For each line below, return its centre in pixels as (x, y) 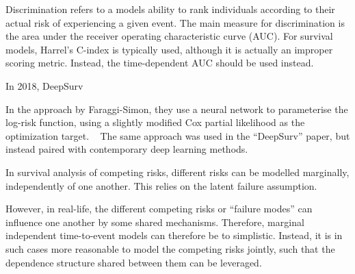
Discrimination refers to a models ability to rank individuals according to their (170, 9)
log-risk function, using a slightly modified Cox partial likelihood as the (155, 122)
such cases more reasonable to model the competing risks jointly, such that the (170, 248)
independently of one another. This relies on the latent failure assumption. (161, 185)
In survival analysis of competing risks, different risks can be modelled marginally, (177, 172)
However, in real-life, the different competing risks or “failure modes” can (159, 209)
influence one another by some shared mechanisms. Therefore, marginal (155, 222)
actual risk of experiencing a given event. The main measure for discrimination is (175, 22)
